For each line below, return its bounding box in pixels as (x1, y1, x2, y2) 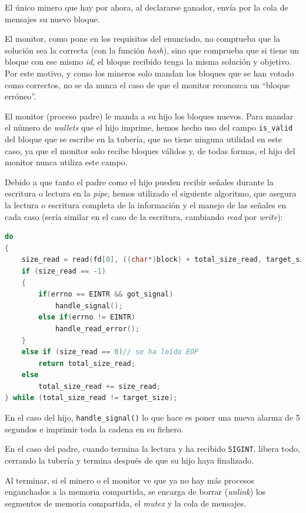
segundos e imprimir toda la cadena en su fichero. (5, 422, 184, 435)
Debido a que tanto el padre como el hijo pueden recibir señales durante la (5, 175, 274, 188)
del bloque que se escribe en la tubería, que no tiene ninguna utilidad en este (5, 133, 282, 145)
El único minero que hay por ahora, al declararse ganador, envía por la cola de (5, 1, 288, 13)
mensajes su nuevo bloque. (5, 12, 100, 25)
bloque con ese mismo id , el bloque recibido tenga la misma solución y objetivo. (5, 55, 292, 68)
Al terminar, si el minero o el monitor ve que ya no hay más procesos (5, 474, 254, 486)
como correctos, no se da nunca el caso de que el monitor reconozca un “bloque (5, 78, 290, 91)
